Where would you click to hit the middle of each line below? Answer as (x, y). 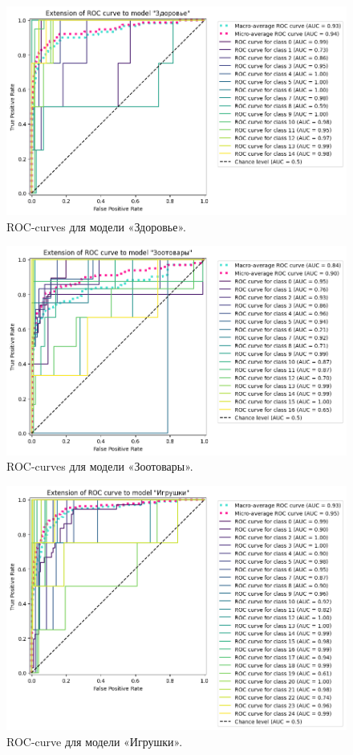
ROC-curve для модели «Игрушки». (95, 741)
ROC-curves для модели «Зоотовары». (100, 466)
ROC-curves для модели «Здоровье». (96, 226)
